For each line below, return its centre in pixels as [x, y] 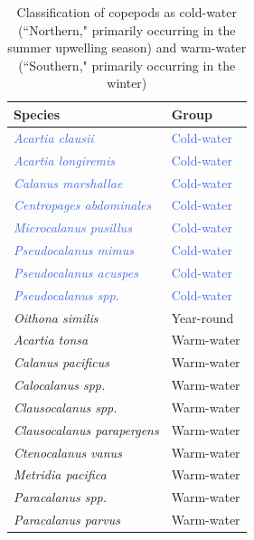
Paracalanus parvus [67, 520]
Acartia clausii [54, 137]
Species [37, 114]
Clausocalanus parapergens [86, 429]
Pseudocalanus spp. [66, 294]
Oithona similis [56, 317]
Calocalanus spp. [60, 385]
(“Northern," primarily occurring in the [127, 29]
